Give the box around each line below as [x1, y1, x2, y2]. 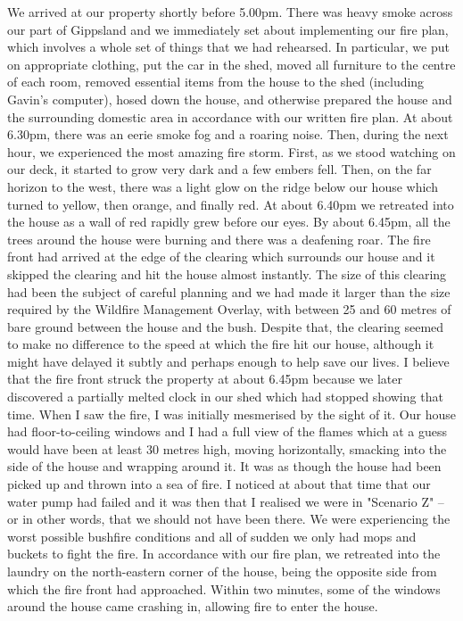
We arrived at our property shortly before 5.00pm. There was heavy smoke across [7, 3, 453, 21]
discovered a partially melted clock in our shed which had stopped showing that [7, 387, 443, 406]
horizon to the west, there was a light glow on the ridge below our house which [7, 177, 438, 195]
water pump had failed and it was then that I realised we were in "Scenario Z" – [7, 492, 444, 510]
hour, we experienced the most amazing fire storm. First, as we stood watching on [7, 142, 456, 161]
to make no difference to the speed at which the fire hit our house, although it [7, 335, 434, 353]
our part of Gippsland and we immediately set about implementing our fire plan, [7, 20, 449, 38]
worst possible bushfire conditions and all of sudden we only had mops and [7, 526, 417, 545]
